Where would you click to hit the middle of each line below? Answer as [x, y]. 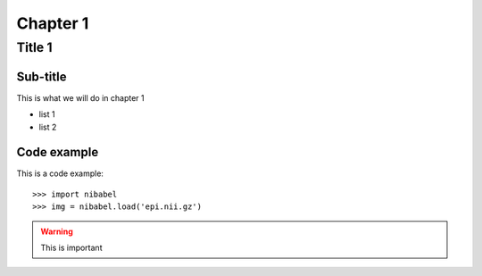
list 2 [48, 127]
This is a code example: [60, 173]
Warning [57, 231]
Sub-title [42, 76]
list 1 [47, 114]
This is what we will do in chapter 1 [80, 97]
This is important [71, 247]
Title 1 [34, 47]
